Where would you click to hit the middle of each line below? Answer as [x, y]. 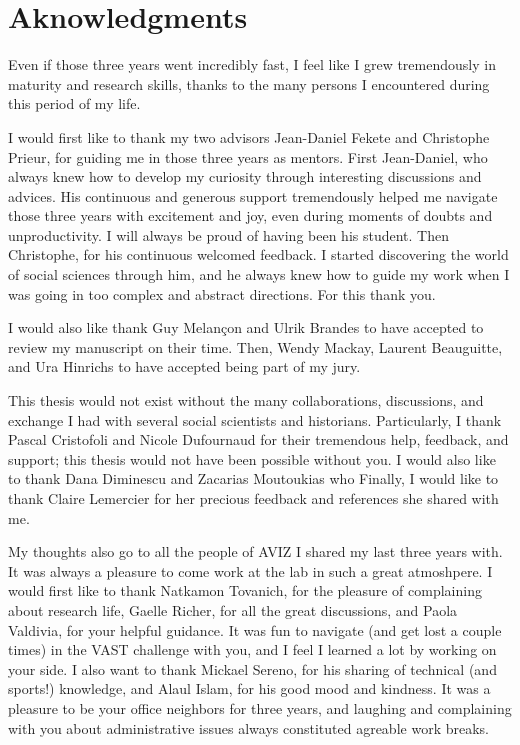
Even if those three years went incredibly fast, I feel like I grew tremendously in [252, 64]
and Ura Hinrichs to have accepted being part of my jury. [184, 366]
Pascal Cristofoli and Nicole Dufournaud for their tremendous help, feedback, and [258, 439]
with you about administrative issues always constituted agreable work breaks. [248, 727]
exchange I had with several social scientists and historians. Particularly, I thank [255, 419]
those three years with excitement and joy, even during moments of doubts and [250, 215]
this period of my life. [74, 103]
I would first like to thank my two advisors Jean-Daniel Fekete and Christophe [249, 136]
